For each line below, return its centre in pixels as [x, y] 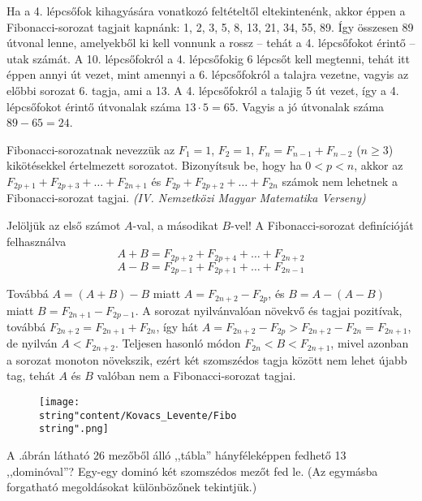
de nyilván [32, 343]
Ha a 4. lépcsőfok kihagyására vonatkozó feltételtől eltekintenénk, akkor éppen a [206, 11]
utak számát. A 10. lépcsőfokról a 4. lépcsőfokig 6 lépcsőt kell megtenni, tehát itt [208, 58]
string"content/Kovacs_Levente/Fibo [138, 415]
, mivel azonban [370, 343]
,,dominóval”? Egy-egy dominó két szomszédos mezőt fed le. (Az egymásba [192, 471]
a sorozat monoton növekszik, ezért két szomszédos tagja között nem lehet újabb [207, 359]
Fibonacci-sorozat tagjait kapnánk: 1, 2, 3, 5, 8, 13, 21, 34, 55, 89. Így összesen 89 [210, 26]
